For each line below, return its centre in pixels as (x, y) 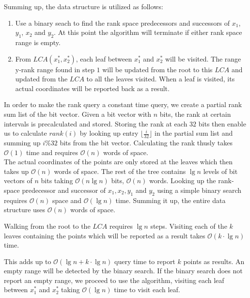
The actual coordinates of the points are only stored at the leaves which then (118, 162)
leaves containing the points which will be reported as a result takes (105, 235)
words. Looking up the (182, 180)
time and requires (52, 152)
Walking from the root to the (47, 226)
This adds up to (28, 261)
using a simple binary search (199, 190)
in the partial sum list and (194, 133)
